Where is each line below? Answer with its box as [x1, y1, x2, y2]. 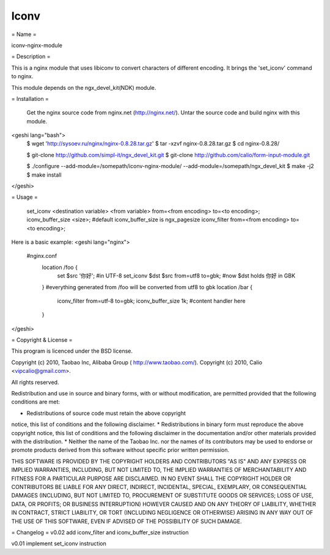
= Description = [11, 53, 51, 61]
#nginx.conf [26, 252, 57, 260]
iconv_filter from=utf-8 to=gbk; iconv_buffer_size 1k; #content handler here [57, 297, 246, 304]
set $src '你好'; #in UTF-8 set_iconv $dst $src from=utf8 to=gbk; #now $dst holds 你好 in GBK [57, 272, 296, 279]
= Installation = [11, 95, 49, 102]
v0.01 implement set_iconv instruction [11, 540, 106, 547]
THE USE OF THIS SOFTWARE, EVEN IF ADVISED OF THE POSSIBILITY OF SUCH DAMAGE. [11, 517, 243, 525]
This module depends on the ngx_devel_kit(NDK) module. [11, 84, 156, 91]
